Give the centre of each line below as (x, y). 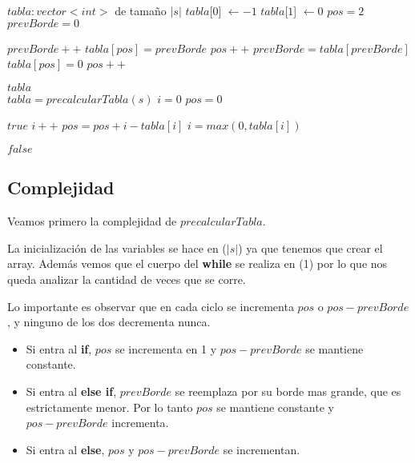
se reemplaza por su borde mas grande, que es (288, 391)
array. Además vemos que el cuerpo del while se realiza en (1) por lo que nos (197, 263)
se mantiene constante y (275, 407)
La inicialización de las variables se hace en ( (117, 247)
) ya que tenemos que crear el (310, 247)
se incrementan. (262, 449)
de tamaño (141, 10)
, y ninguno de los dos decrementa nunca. (109, 322)
